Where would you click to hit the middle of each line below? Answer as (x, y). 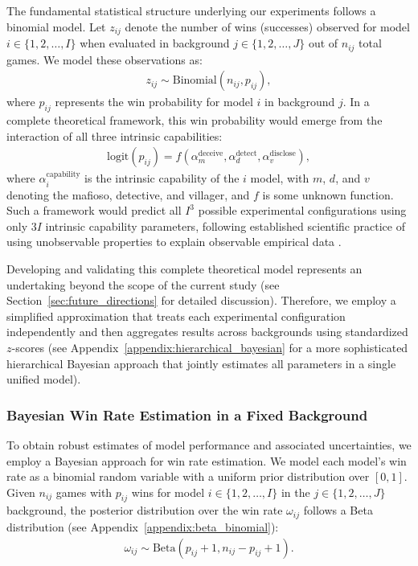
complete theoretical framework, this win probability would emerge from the (195, 119)
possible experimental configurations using (302, 210)
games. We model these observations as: (104, 59)
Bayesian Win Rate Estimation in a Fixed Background (187, 414)
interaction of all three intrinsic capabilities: (115, 135)
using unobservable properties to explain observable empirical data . (174, 242)
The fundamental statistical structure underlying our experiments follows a (191, 10)
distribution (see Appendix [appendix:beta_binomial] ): (143, 526)
